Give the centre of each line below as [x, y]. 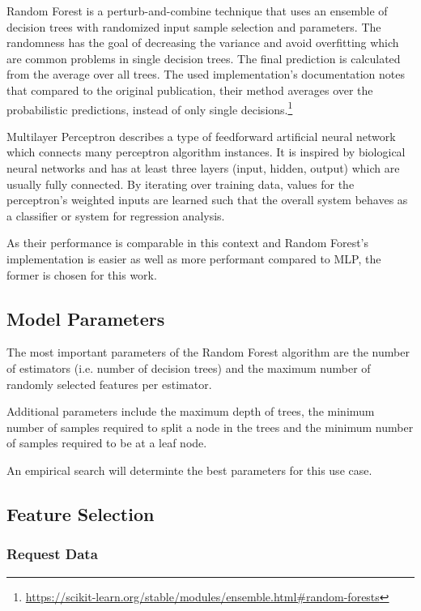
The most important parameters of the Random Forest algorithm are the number [208, 352]
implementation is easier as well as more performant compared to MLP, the [194, 258]
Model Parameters [86, 318]
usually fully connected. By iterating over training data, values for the [181, 184]
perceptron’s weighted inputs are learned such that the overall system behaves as [207, 200]
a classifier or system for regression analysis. [116, 215]
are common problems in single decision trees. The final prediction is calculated [204, 58]
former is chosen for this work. [82, 274]
